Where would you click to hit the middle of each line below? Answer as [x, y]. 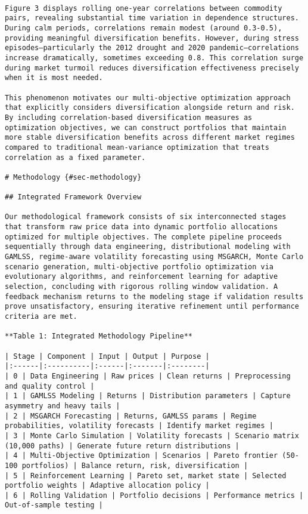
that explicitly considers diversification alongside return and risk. [150, 108]
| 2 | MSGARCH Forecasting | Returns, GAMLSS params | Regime [131, 416]
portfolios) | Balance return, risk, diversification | [135, 465]
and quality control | [50, 386]
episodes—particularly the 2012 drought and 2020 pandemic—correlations [152, 48]
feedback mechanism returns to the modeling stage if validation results [154, 296]
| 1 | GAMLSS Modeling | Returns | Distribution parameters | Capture [148, 396]
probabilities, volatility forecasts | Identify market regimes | [139, 426]
